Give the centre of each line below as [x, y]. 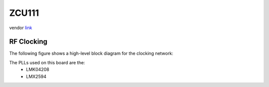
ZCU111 [24, 13]
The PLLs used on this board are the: [47, 62]
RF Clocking [28, 42]
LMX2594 [36, 76]
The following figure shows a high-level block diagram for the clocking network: [91, 53]
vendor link [21, 28]
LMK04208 [38, 70]
